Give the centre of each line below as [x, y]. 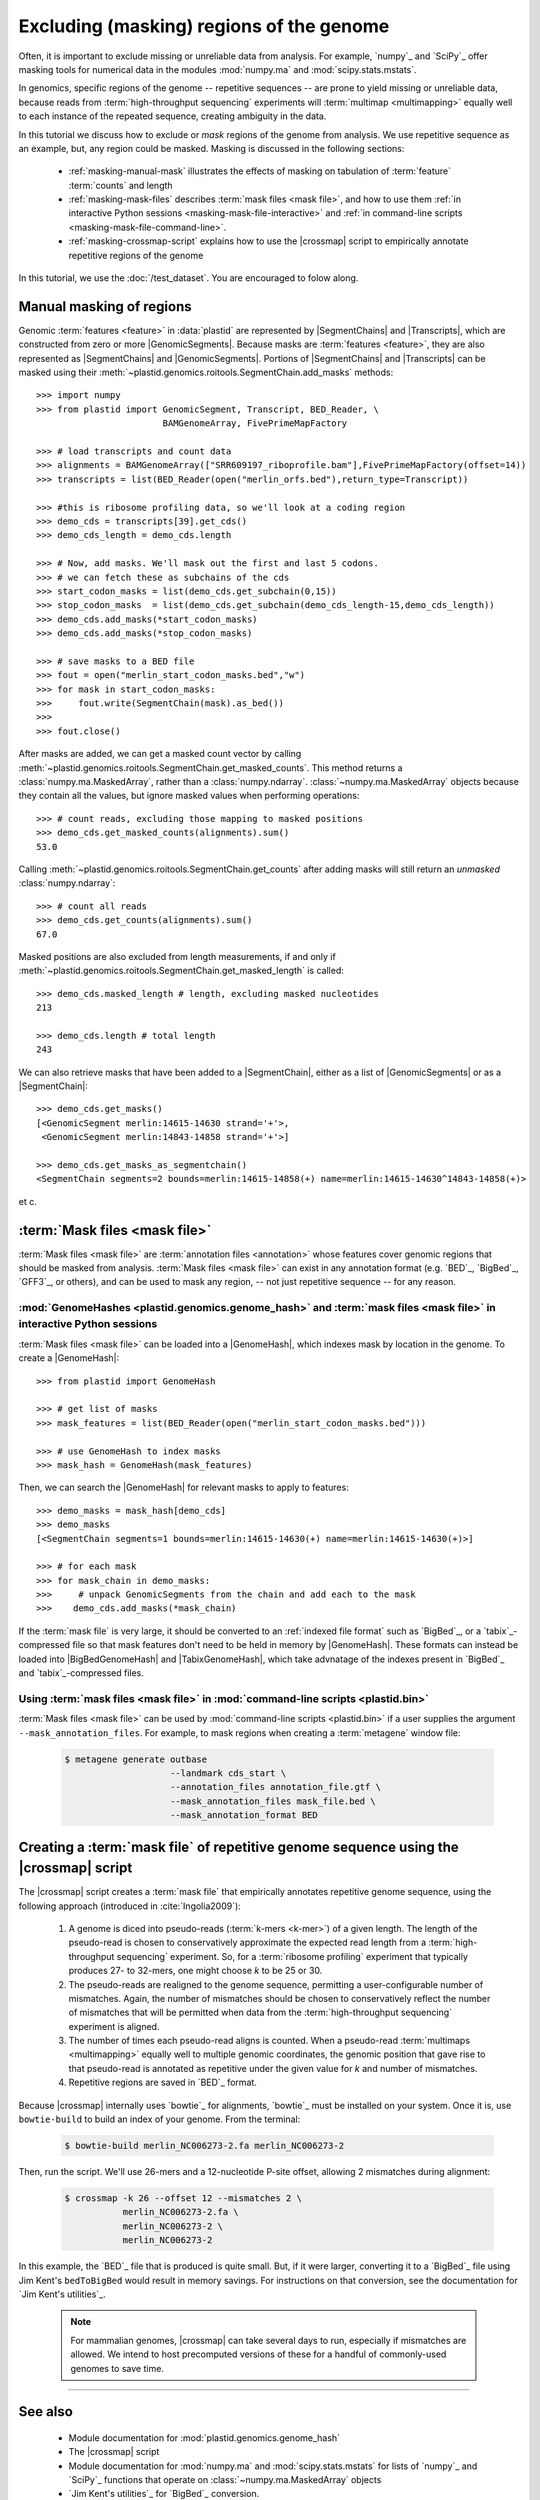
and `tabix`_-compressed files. [81, 1673]
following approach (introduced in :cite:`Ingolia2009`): [130, 1906]
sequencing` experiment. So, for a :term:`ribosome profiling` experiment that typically [292, 1956]
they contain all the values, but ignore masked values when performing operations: [189, 796]
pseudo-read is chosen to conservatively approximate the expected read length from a [247, 1942]
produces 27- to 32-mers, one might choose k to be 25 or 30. [195, 1971]
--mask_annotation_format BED [244, 1815]
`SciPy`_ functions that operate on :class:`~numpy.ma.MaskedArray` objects [225, 2480]
